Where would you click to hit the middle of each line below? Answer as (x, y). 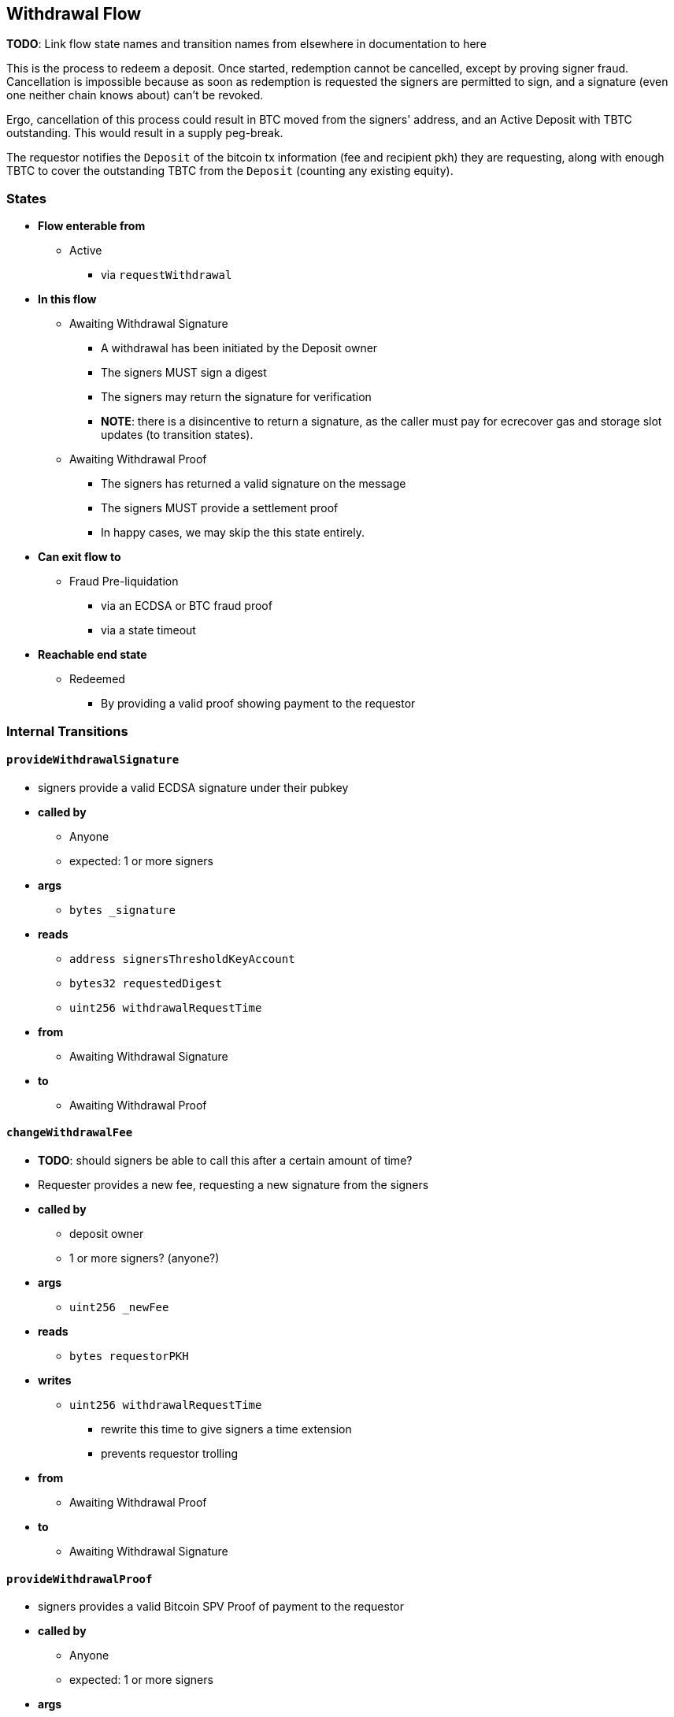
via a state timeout (148, 630)
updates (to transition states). (177, 435)
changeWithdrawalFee (70, 1133)
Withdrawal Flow (74, 14)
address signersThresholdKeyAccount (182, 959)
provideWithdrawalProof (80, 1579)
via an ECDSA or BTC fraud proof (187, 606)
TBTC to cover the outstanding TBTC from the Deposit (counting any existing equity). (230, 171)
